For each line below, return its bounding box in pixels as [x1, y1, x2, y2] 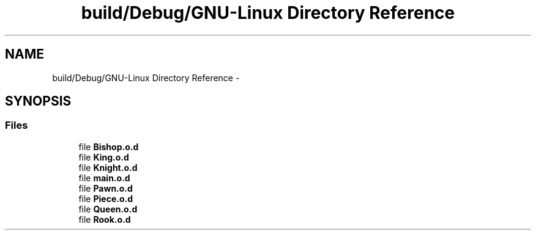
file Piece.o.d [78, 193, 133, 204]
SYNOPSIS [5, 93, 72, 109]
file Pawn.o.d [78, 183, 133, 193]
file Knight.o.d [78, 162, 138, 173]
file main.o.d [78, 172, 130, 183]
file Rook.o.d [78, 214, 131, 225]
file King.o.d [78, 151, 129, 162]
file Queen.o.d [78, 203, 138, 214]
